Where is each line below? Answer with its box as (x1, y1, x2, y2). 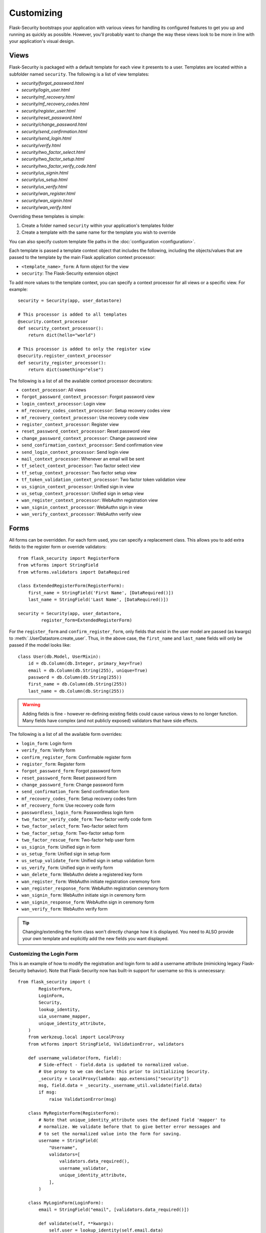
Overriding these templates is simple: (9, 214, 85, 219)
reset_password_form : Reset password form (21, 775, 117, 781)
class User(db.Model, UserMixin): (18, 653, 101, 659)
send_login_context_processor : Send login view (21, 449, 129, 455)
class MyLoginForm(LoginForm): (28, 1200, 104, 1205)
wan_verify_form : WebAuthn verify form (21, 906, 108, 912)
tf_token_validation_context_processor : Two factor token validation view (21, 476, 186, 483)
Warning (22, 702, 40, 708)
